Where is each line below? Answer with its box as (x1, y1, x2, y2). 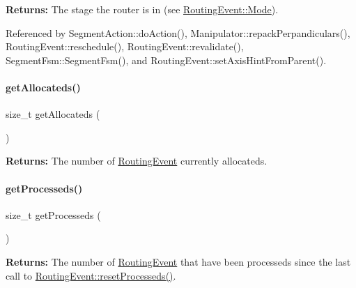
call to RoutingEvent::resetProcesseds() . (6, 268, 176, 282)
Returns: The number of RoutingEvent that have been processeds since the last (6, 254, 351, 268)
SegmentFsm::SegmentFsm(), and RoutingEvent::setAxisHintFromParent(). (6, 52, 327, 67)
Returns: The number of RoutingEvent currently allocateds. (6, 153, 268, 168)
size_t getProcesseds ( (6, 207, 101, 222)
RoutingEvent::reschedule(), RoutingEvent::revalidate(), (6, 39, 244, 54)
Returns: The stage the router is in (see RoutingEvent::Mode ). (6, 2, 279, 16)
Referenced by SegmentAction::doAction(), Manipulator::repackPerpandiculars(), (6, 25, 350, 40)
